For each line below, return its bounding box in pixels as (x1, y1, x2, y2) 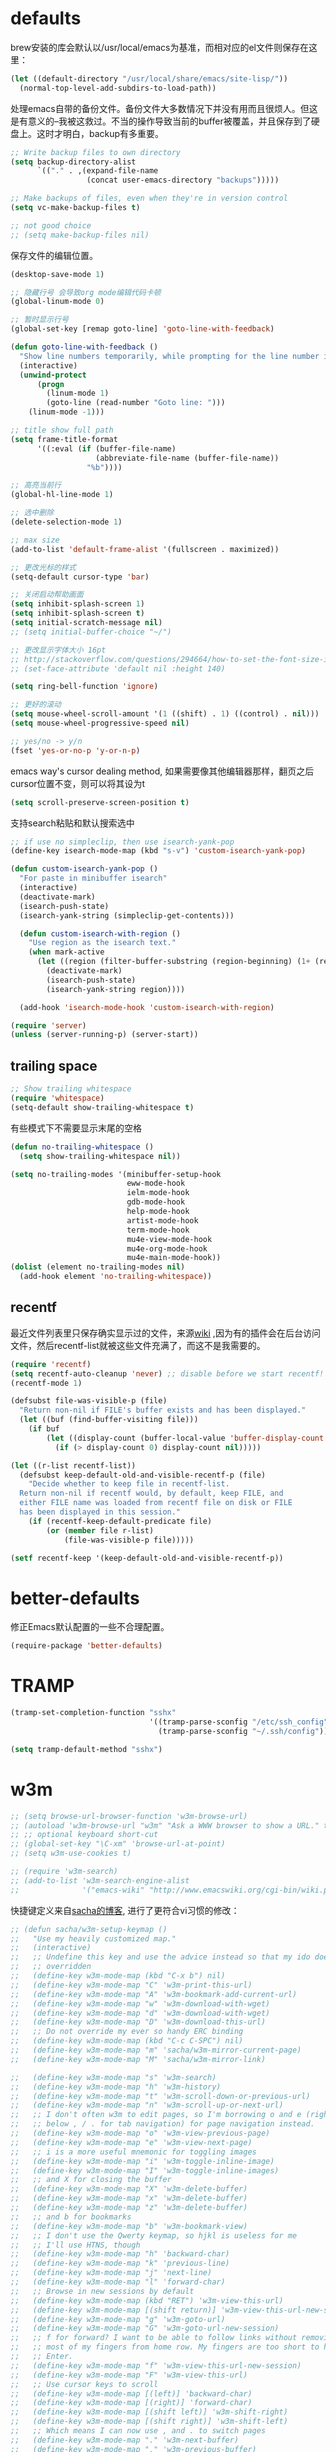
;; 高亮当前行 (10, 480, 62, 491)
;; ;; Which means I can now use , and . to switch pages (10, 2426, 267, 2436)
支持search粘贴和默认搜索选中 (10, 817, 135, 829)
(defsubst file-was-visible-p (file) (10, 1396, 168, 1406)
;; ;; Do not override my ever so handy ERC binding (10, 2027, 244, 2037)
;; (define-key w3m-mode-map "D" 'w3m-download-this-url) (10, 2017, 267, 2027)
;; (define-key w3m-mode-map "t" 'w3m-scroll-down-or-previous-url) (10, 2091, 311, 2101)
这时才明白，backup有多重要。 (36, 127, 165, 139)
